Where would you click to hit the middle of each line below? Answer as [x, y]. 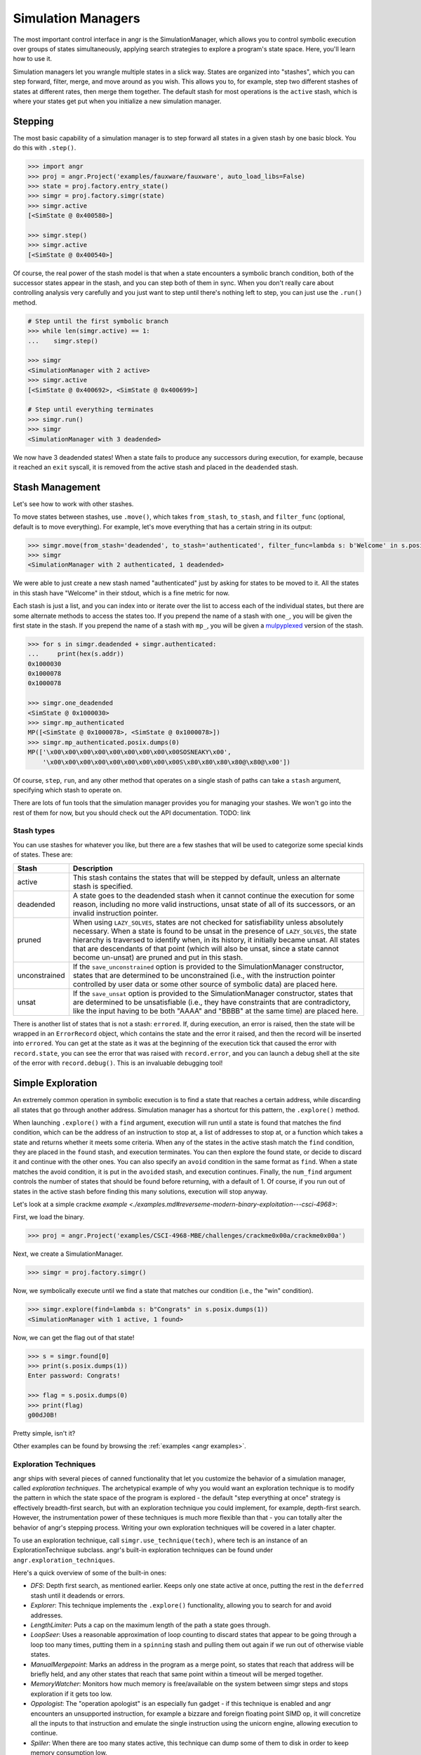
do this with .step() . [45, 148]
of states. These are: [43, 855]
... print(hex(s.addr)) [76, 654]
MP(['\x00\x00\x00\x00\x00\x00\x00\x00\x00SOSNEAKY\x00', [129, 752]
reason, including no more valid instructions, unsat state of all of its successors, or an [214, 904]
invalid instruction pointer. [115, 913]
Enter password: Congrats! [74, 1376]
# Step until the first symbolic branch [98, 321]
